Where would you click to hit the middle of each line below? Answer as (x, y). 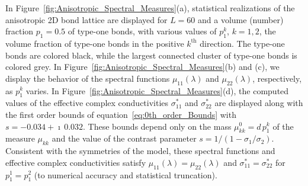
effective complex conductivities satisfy (76, 162)
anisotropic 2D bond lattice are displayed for (86, 19)
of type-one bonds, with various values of (142, 31)
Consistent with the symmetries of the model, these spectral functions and (140, 151)
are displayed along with (259, 103)
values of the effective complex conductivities (87, 103)
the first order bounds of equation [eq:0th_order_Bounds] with (121, 114)
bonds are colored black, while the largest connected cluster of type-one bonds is (151, 55)
